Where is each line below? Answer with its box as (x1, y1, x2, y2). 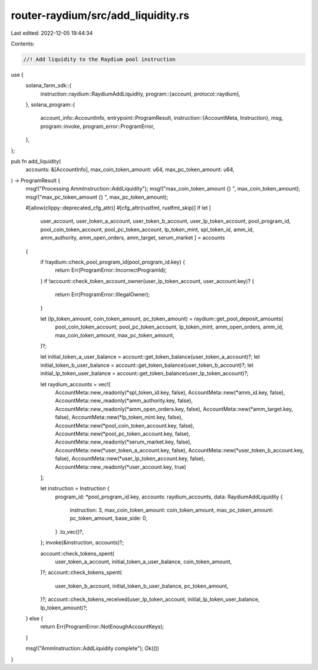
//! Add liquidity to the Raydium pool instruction (23, 56, 176, 63)
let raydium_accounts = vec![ (40, 380, 111, 387)
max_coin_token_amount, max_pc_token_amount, (55, 331, 175, 339)
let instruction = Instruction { (40, 485, 110, 492)
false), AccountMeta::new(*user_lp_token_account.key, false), (55, 455, 206, 462)
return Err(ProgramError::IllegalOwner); (55, 291, 150, 298)
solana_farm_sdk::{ (25, 82, 72, 89)
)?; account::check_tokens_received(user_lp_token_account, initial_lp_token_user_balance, (40, 596, 260, 603)
